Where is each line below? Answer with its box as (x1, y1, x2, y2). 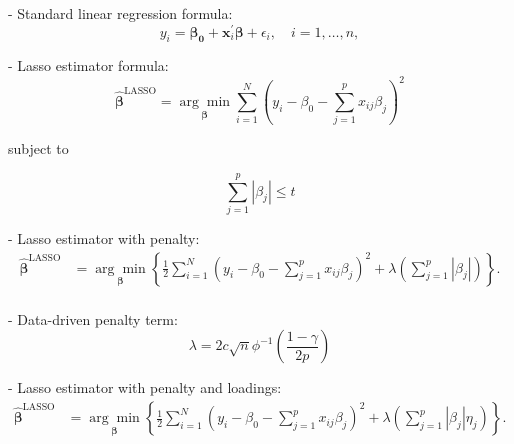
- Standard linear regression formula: (8, 3, 233, 23)
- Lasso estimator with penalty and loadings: (8, 377, 282, 398)
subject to (8, 138, 69, 159)
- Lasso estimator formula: (8, 55, 169, 76)
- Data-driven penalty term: (8, 308, 178, 329)
